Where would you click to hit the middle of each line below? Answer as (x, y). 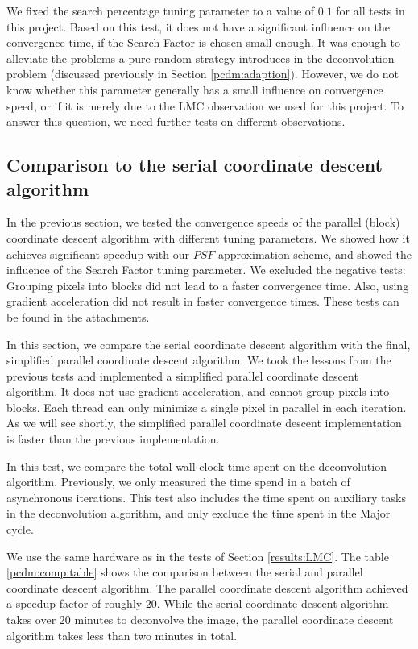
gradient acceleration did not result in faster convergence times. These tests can (203, 301)
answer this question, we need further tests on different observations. (176, 121)
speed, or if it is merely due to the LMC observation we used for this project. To (205, 105)
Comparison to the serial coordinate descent (195, 165)
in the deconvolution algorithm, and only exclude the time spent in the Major (199, 513)
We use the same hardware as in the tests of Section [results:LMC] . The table (198, 556)
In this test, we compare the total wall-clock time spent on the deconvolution (197, 466)
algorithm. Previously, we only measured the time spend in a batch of (178, 482)
